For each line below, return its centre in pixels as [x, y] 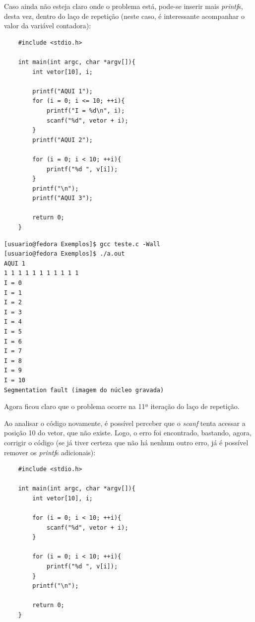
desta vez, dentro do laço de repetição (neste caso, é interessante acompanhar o [125, 16]
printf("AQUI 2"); [63, 140]
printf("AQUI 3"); [63, 198]
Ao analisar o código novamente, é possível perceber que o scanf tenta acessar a [125, 423]
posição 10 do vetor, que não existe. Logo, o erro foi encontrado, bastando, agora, [128, 433]
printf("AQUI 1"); [63, 91]
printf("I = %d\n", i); [86, 110]
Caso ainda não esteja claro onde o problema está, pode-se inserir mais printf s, [124, 6]
